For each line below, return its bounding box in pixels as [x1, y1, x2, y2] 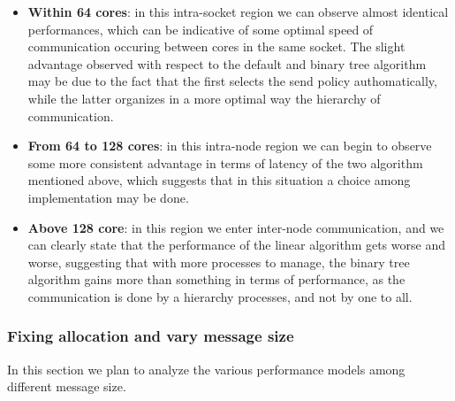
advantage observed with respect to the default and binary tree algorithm [27, 54, 427, 73]
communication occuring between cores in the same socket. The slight [27, 37, 406, 56]
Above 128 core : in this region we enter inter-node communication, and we [27, 218, 444, 236]
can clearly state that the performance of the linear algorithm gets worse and [27, 235, 445, 254]
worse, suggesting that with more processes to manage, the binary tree [27, 252, 410, 271]
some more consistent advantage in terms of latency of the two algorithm [27, 153, 423, 172]
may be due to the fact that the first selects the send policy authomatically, [27, 72, 437, 90]
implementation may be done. [27, 188, 189, 206]
